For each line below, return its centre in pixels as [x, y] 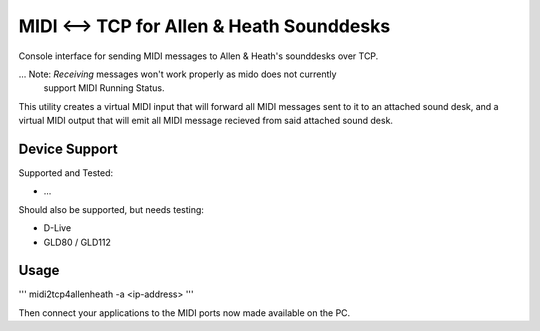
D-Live [57, 228]
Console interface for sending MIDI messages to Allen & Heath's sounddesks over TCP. [198, 56]
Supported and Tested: [66, 173]
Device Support [68, 148]
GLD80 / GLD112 [77, 242]
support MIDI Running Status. [104, 88]
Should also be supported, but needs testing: [111, 209]
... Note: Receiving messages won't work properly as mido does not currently [177, 74]
